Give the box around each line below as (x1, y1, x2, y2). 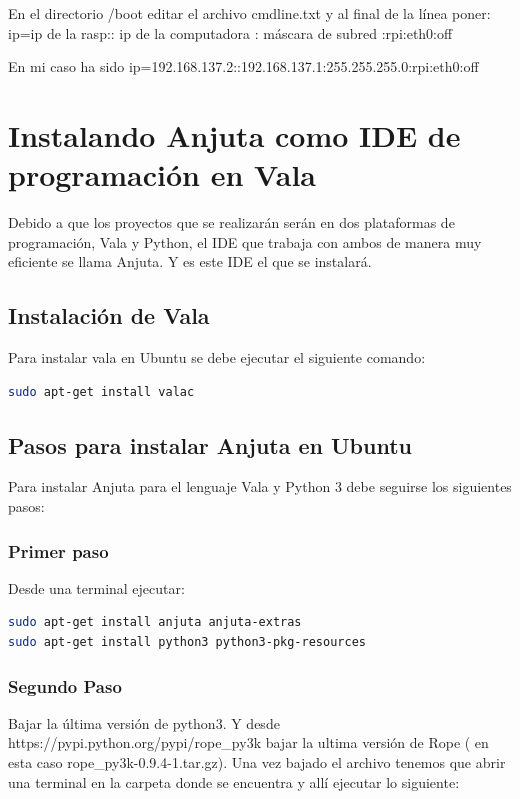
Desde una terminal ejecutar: (8, 577, 185, 598)
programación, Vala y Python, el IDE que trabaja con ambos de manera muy (8, 231, 482, 252)
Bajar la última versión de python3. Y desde (8, 712, 280, 733)
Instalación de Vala (8, 300, 210, 331)
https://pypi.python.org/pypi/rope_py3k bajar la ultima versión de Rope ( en (8, 732, 489, 753)
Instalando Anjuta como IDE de (8, 114, 461, 155)
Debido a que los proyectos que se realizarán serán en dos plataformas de (8, 212, 455, 233)
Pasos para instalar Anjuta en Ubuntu (8, 429, 412, 460)
